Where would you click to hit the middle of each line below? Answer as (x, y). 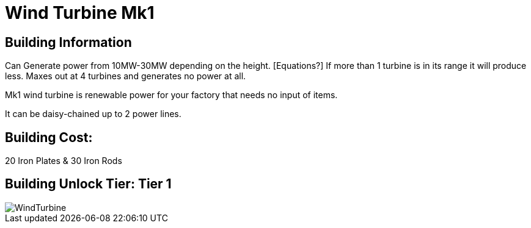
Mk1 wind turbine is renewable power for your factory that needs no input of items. (171, 95)
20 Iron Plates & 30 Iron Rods (64, 161)
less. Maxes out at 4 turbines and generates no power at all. (126, 76)
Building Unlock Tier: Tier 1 (88, 184)
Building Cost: (49, 137)
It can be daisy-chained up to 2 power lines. (93, 114)
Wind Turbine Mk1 (80, 13)
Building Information (68, 42)
